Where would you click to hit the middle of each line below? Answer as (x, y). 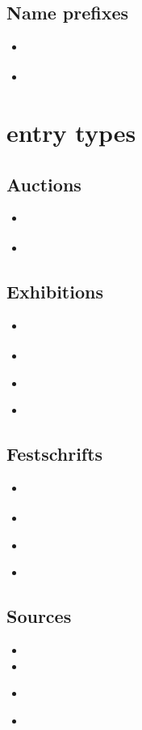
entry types (71, 132)
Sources (39, 616)
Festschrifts (55, 454)
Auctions (44, 184)
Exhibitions (55, 292)
